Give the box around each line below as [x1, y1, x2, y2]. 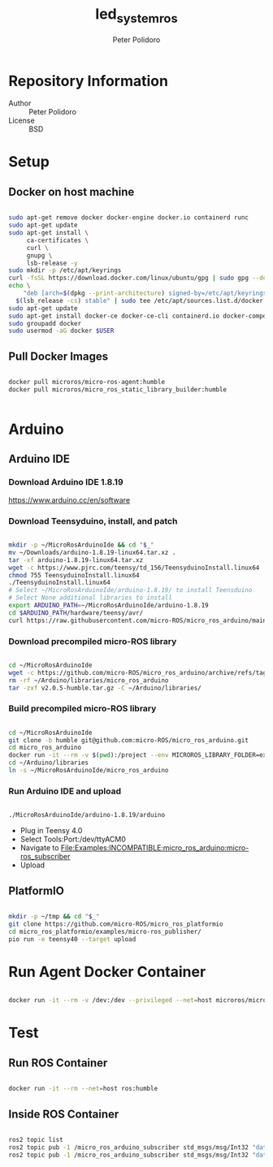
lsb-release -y [26, 259, 79, 267]
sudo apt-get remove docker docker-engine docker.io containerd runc [8, 214, 249, 222]
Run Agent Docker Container [8, 962, 206, 981]
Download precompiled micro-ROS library [8, 635, 177, 646]
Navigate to [19, 843, 59, 853]
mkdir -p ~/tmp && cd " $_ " [8, 912, 100, 920]
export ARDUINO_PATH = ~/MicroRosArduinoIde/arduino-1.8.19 [8, 602, 209, 610]
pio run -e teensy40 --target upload [8, 935, 136, 943]
